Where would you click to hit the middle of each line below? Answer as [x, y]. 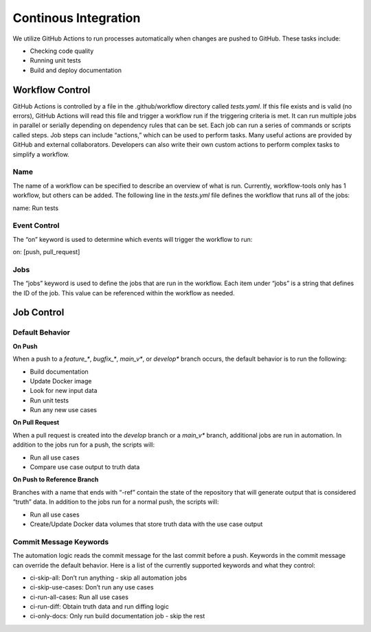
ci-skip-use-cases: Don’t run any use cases [92, 587]
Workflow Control [52, 90]
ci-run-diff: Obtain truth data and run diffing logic [100, 607]
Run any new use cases [64, 410]
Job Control [38, 313]
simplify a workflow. [41, 154]
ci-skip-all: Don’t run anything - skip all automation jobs [108, 578]
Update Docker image [61, 381]
